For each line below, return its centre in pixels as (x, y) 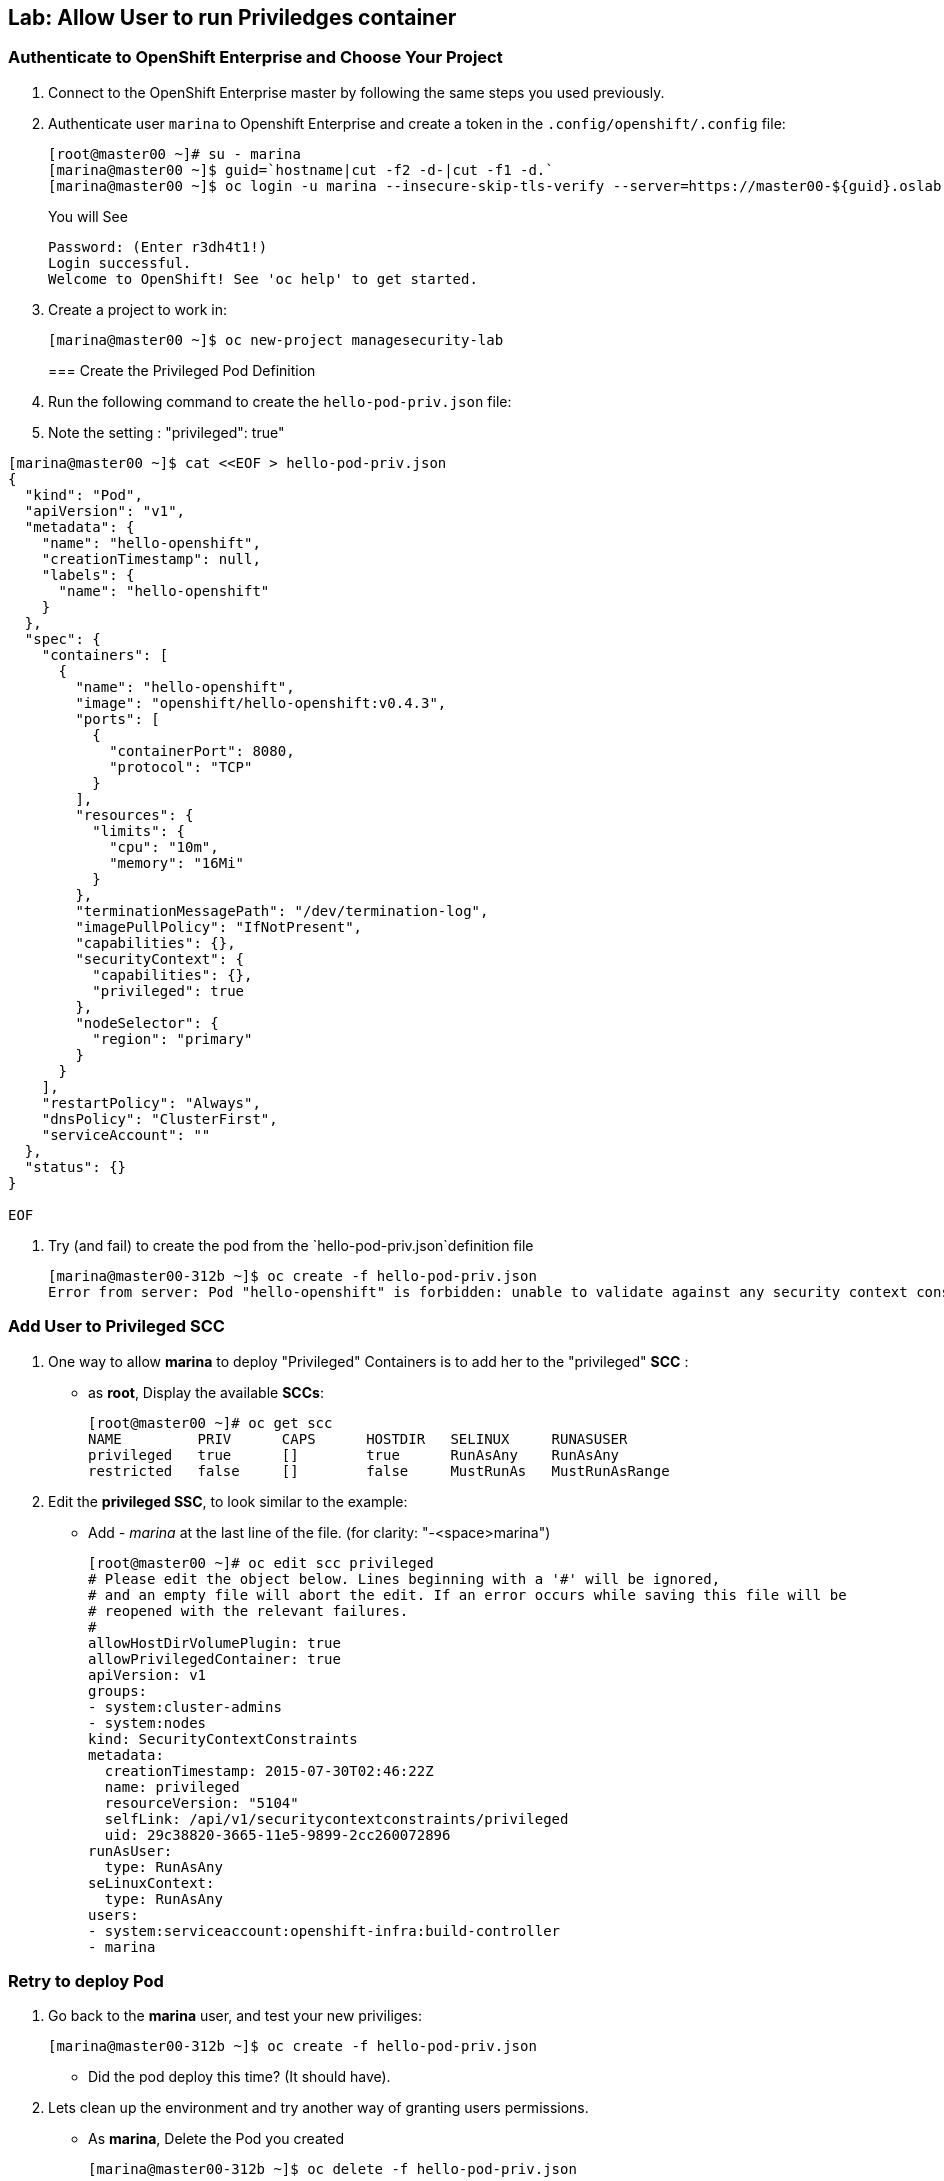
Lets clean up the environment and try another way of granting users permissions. (318, 2108)
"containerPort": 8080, (202, 750)
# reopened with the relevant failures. (248, 1610)
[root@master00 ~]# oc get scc (210, 1422)
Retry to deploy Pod (86, 1980)
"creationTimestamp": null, (151, 558)
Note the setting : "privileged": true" (166, 432)
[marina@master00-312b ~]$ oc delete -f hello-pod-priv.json (332, 2169)
